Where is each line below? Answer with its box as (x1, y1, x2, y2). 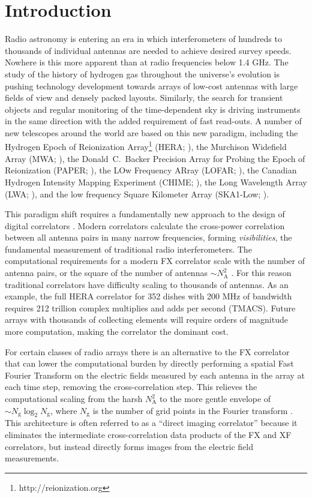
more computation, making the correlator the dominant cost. (5, 325, 229, 338)
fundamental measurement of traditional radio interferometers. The (5, 242, 252, 255)
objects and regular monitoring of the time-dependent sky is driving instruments (5, 103, 301, 115)
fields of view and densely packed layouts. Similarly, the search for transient (5, 91, 283, 104)
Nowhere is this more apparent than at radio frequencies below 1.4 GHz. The (5, 56, 289, 68)
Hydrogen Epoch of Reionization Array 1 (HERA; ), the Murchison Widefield (5, 139, 287, 153)
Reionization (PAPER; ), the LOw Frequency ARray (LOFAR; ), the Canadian (5, 164, 297, 176)
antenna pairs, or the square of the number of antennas (5, 266, 208, 279)
